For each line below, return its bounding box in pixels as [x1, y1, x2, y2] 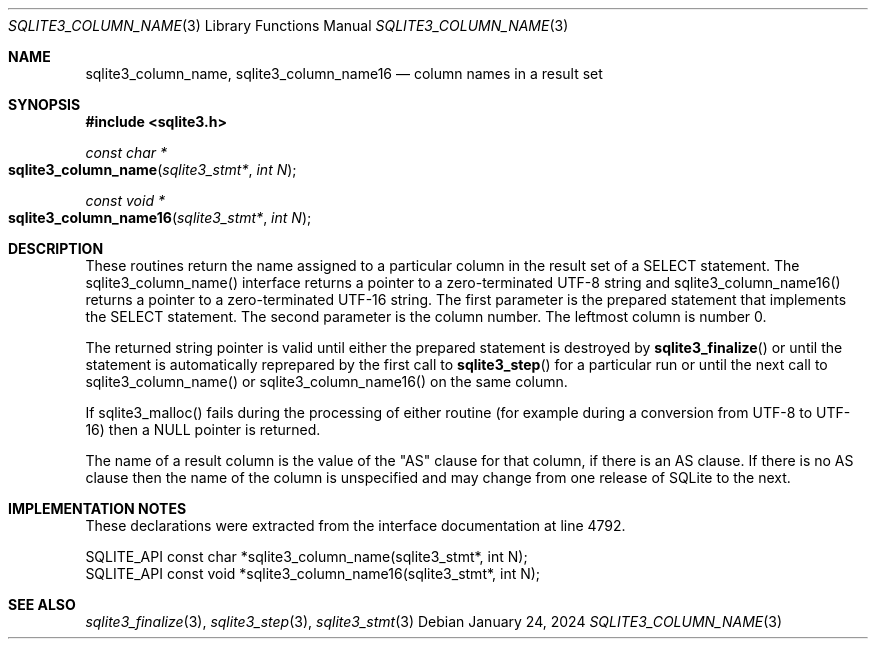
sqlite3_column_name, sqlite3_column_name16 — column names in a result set [85, 65, 603, 82]
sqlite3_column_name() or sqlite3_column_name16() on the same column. [85, 373, 568, 390]
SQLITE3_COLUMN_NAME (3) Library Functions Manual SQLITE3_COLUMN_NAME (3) [8, 17, 569, 34]
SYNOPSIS [8, 96, 81, 113]
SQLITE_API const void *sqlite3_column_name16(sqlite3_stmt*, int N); [85, 565, 541, 582]
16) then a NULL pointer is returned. [85, 421, 321, 438]
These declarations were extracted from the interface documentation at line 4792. [85, 517, 626, 534]
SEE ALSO [8, 596, 76, 613]
